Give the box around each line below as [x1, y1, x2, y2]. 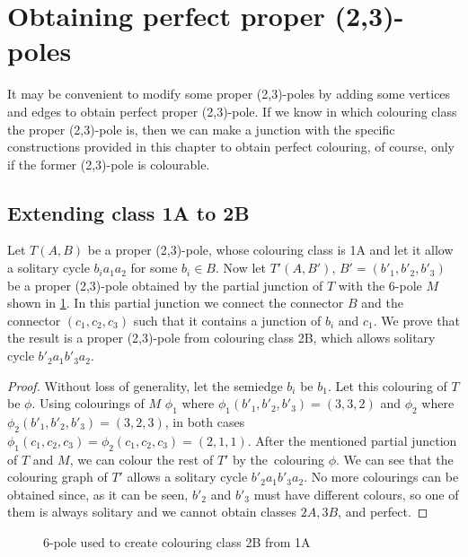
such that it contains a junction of [133, 310, 322, 329]
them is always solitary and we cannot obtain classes [7, 502, 297, 521]
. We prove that [373, 310, 460, 329]
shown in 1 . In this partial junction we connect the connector [7, 293, 344, 312]
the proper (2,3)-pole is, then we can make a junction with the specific [7, 119, 395, 138]
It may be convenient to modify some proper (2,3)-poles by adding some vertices [7, 84, 451, 103]
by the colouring [233, 449, 325, 468]
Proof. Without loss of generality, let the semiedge [7, 376, 283, 395]
